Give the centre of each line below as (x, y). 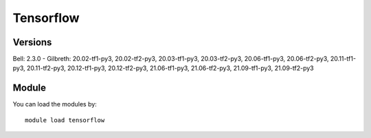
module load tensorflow (65, 120)
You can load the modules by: (55, 104)
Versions (32, 42)
